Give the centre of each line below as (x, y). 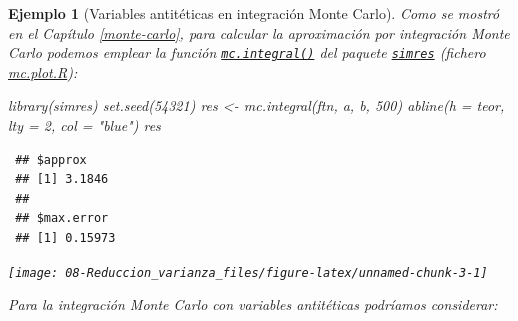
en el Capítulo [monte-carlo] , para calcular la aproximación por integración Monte (259, 32)
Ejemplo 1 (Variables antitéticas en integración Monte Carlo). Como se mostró (254, 13)
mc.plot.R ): (43, 71)
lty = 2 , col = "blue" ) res (84, 125)
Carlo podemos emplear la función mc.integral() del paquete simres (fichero (247, 52)
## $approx (51, 159)
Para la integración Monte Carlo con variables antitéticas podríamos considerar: (253, 304)
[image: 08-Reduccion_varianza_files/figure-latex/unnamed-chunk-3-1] (248, 272)
